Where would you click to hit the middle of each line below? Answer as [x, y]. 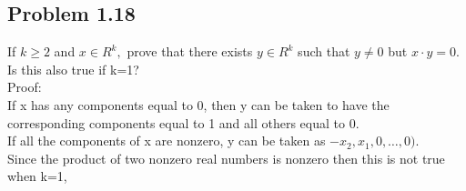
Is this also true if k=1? [73, 69]
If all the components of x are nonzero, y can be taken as [167, 141]
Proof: [25, 87]
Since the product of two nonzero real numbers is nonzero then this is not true [226, 158]
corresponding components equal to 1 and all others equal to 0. [183, 122]
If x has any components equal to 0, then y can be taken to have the [198, 104]
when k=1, [37, 176]
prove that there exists [190, 51]
